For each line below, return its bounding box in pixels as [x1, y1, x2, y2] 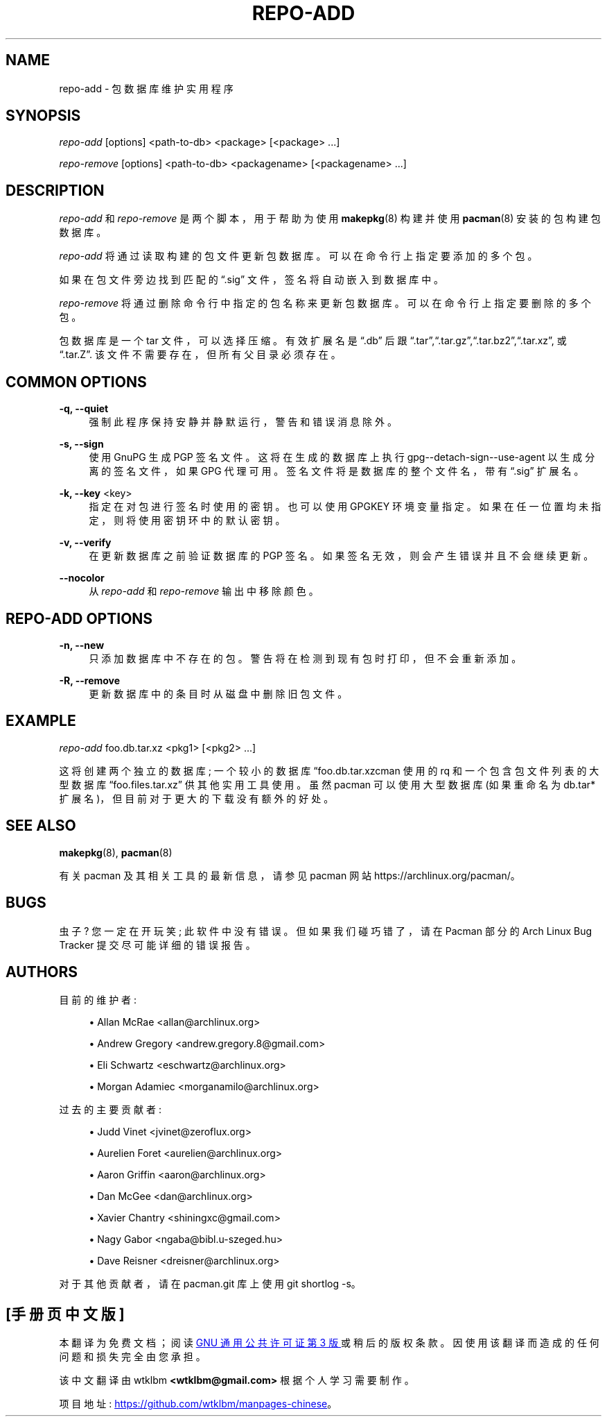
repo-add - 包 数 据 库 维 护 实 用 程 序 [59, 82, 234, 94]
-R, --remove [59, 674, 121, 686]
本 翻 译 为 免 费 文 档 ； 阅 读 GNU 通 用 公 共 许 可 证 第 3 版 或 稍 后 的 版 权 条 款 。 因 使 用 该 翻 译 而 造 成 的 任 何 [59, 1337, 599, 1349]
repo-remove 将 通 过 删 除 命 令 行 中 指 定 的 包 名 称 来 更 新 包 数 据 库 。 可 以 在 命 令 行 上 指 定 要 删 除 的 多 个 [59, 297, 591, 310]
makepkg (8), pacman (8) [59, 846, 173, 858]
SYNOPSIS [6, 107, 81, 125]
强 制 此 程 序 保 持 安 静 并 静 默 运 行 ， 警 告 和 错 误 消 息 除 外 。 [89, 416, 397, 428]
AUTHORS [6, 963, 78, 981]
